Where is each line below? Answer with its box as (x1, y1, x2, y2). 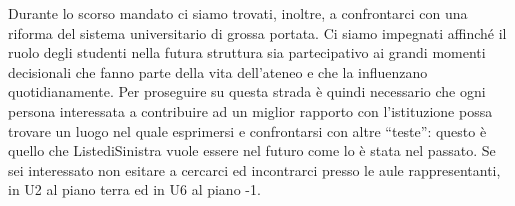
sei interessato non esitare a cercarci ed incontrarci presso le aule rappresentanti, (8, 159, 501, 180)
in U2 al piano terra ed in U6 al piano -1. (8, 179, 261, 200)
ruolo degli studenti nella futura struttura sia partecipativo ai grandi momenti (8, 42, 486, 63)
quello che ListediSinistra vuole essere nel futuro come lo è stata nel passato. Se (8, 140, 496, 161)
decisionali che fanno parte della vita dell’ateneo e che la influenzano (8, 61, 428, 82)
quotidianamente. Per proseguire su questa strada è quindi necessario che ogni (8, 81, 486, 102)
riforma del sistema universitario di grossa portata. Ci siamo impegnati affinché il (8, 22, 507, 43)
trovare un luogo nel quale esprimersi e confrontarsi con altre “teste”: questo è (8, 120, 487, 141)
